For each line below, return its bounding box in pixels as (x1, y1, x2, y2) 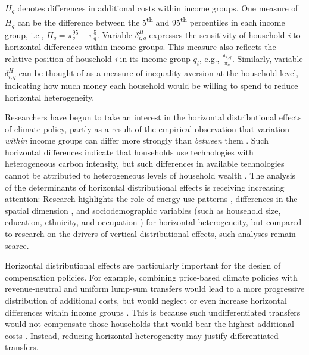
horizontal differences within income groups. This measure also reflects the (5, 41, 276, 53)
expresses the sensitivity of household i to (149, 28, 301, 41)
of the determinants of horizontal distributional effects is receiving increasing (5, 180, 285, 193)
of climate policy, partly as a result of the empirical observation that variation (5, 122, 290, 135)
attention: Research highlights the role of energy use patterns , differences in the (5, 192, 298, 205)
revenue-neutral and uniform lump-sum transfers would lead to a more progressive (5, 282, 305, 295)
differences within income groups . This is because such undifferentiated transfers (5, 306, 301, 318)
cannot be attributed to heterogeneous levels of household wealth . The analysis (5, 169, 296, 182)
